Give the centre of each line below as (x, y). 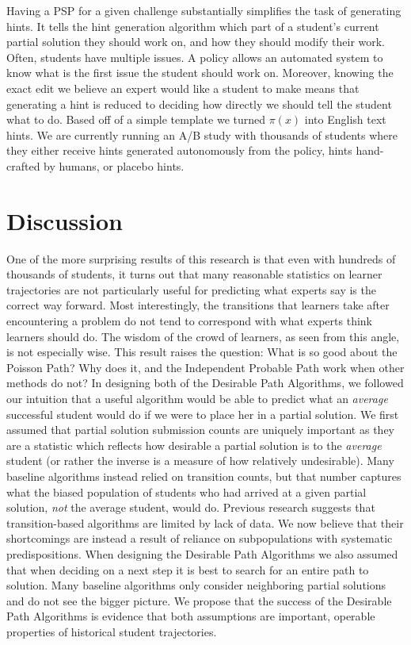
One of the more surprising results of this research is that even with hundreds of (201, 258)
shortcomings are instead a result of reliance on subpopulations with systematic (200, 538)
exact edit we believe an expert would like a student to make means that (183, 88)
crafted (23, 165)
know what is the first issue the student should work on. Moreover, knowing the (200, 73)
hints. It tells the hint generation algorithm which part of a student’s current (193, 26)
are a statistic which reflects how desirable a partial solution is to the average (194, 445)
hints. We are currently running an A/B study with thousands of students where (202, 134)
